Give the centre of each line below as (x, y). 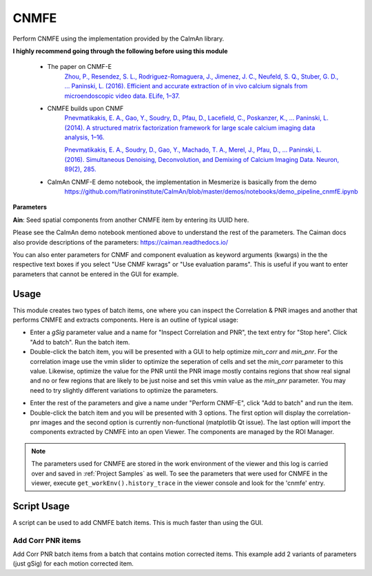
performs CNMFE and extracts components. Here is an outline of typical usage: (126, 320)
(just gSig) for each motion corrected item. (73, 564)
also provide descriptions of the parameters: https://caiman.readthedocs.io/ (121, 242)
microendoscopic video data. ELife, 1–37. (122, 96)
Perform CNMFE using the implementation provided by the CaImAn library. (118, 39)
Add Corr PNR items (47, 540)
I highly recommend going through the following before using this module (120, 51)
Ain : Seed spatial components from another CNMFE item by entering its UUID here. (131, 220)
